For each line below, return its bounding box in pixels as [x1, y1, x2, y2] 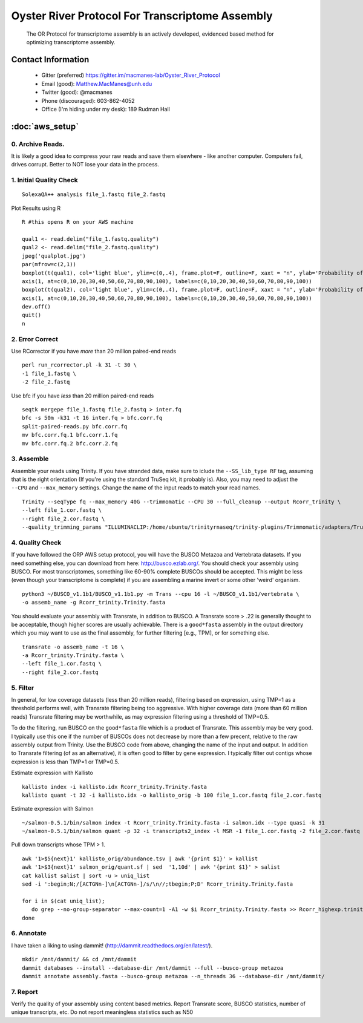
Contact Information [11, 54, 90, 65]
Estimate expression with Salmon [11, 805, 94, 812]
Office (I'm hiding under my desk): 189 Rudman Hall [41, 105, 171, 113]
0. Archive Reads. [11, 140, 65, 148]
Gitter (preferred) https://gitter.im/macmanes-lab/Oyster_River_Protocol [41, 71, 220, 79]
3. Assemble [11, 454, 49, 463]
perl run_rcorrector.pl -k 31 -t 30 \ [22, 362, 137, 368]
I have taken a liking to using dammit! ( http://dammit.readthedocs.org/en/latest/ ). [11, 941, 213, 949]
